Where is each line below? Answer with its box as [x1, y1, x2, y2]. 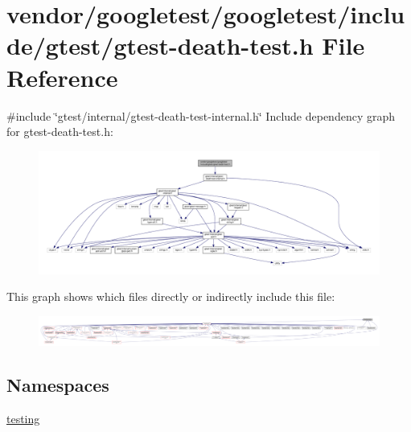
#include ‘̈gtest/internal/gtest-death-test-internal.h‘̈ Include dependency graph [6, 107, 396, 124]
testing [6, 409, 40, 426]
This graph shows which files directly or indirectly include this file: [6, 288, 335, 305]
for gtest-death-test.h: [6, 123, 113, 140]
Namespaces [6, 372, 109, 397]
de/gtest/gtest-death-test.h [6, 29, 314, 62]
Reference [6, 60, 118, 93]
